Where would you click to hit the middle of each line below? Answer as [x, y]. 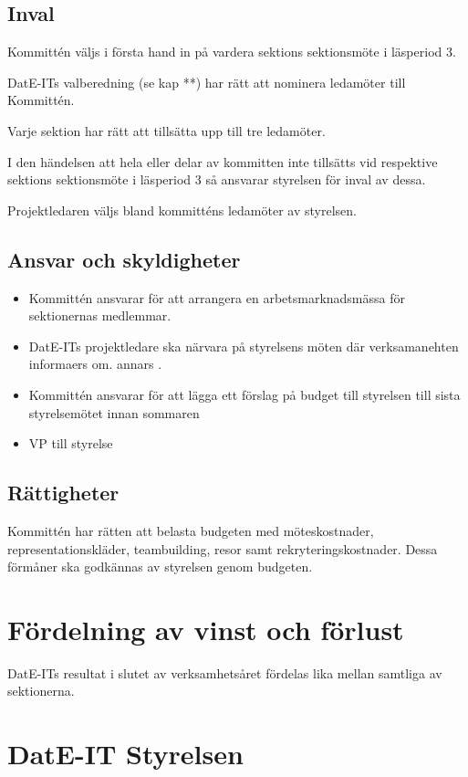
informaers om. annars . [95, 364]
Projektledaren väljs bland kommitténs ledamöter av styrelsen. [182, 210]
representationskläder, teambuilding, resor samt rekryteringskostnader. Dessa [223, 548]
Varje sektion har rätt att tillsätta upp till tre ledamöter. [166, 130]
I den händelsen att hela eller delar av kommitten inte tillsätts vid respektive [223, 161]
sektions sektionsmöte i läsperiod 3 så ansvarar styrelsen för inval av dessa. [217, 179]
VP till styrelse [71, 443]
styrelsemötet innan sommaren [114, 412]
